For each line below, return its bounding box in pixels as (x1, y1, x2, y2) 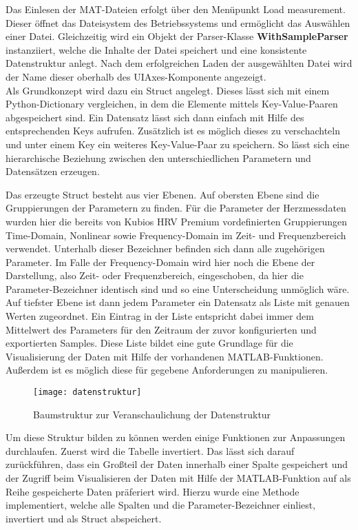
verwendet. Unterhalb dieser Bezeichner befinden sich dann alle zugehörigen (6, 241, 325, 256)
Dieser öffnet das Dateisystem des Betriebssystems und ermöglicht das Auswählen (6, 15, 350, 30)
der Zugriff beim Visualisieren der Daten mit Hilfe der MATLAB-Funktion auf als (6, 471, 351, 485)
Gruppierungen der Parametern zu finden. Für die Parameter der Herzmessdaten (6, 201, 346, 215)
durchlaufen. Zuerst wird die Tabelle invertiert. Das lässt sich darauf (6, 443, 295, 458)
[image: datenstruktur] (33, 387, 142, 398)
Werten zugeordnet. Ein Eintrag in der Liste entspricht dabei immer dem (6, 309, 314, 323)
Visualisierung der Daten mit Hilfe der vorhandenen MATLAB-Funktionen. (6, 349, 324, 363)
